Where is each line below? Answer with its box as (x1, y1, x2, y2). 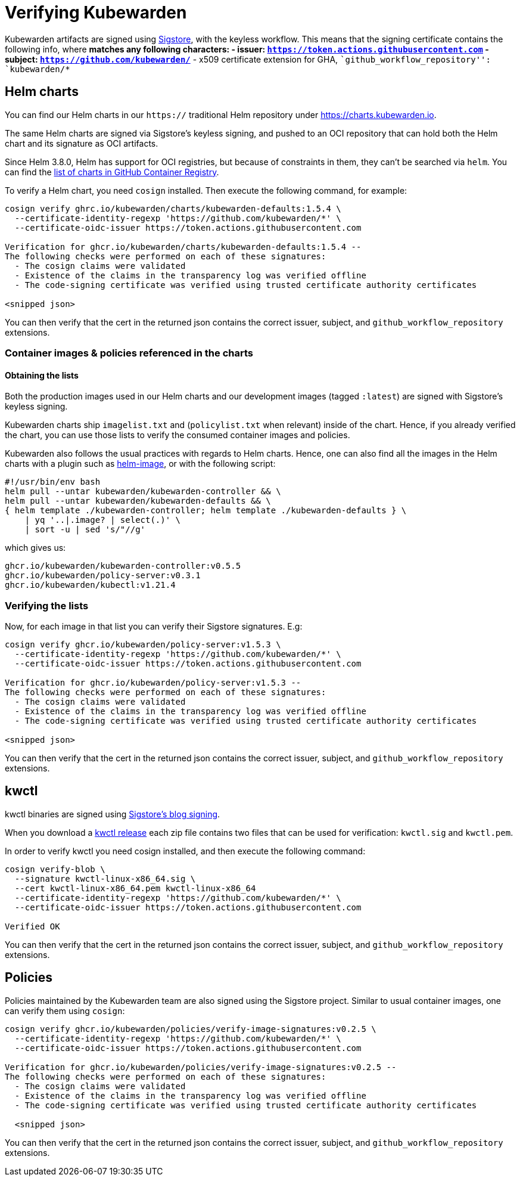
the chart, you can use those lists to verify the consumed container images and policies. (5, 430, 350, 441)
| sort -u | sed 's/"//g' (24, 525, 146, 535)
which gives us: (5, 543, 66, 553)
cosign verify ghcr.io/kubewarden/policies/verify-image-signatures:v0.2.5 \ (5, 1024, 376, 1034)
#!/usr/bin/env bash (5, 477, 101, 487)
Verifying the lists (5, 599, 89, 612)
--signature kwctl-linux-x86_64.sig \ (14, 873, 196, 884)
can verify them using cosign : (5, 1005, 125, 1016)
